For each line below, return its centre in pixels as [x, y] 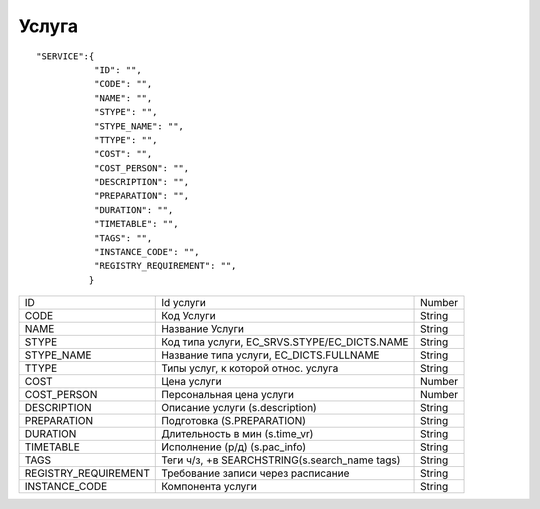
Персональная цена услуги [228, 395]
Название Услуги [203, 329]
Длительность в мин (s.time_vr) [237, 434]
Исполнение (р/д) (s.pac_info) [234, 447]
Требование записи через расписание [255, 473]
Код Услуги [188, 316]
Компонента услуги [209, 487]
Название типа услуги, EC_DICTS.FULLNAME [270, 355]
